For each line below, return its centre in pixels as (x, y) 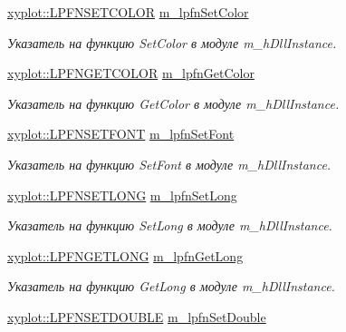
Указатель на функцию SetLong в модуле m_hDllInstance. (170, 225)
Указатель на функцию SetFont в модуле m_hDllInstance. (169, 164)
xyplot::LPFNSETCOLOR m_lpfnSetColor (128, 12)
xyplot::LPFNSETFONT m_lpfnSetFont (121, 134)
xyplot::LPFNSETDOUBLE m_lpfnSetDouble (137, 316)
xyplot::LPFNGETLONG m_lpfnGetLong (125, 255)
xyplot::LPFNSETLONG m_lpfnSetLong (122, 195)
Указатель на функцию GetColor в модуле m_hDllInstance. (173, 103)
